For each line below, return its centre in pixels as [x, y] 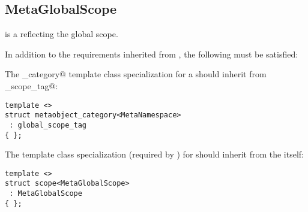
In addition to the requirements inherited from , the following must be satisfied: [152, 54]
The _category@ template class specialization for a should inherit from [136, 74]
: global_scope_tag [48, 125]
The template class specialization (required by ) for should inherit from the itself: [154, 154]
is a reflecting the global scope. [62, 34]
